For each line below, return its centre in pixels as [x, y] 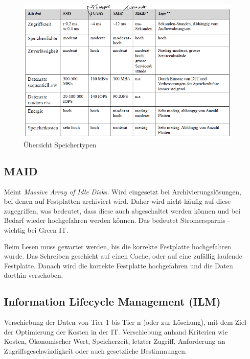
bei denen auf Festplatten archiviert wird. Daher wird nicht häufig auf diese [117, 201]
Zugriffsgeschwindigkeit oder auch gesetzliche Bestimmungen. [95, 350]
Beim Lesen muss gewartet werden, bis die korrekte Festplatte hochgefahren [118, 246]
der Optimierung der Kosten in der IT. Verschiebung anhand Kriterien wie [116, 331]
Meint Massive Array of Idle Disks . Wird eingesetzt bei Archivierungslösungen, [123, 191]
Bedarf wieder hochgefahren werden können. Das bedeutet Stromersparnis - [117, 220]
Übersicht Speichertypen [60, 144]
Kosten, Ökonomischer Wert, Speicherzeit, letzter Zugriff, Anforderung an [114, 341]
